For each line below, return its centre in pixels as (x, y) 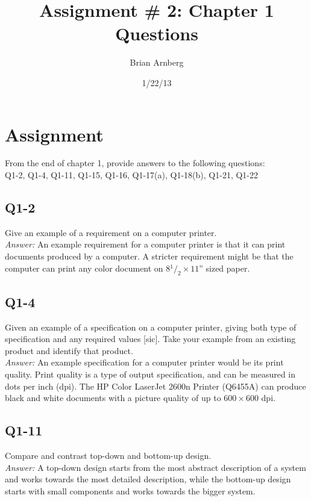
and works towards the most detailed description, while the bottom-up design (148, 479)
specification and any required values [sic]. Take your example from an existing (150, 339)
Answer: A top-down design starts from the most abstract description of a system (155, 467)
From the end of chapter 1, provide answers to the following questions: (135, 163)
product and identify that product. (69, 350)
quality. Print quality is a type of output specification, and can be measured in (150, 374)
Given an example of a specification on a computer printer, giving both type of (151, 327)
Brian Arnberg (157, 62)
